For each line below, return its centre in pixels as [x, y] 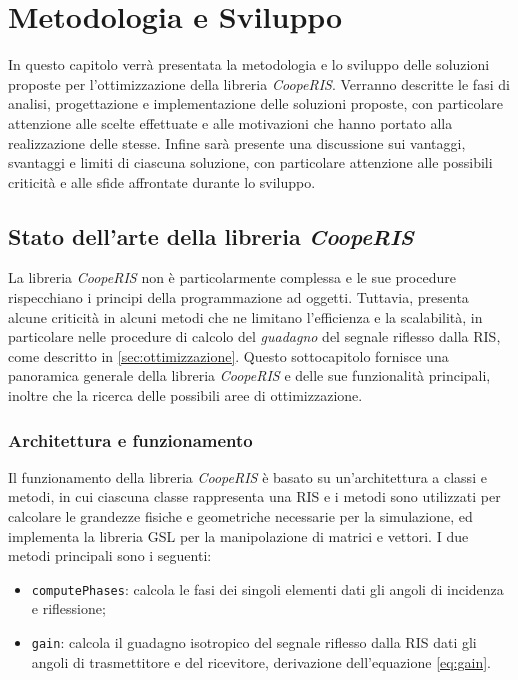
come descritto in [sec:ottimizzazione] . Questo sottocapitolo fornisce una [228, 355]
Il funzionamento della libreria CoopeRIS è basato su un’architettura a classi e [247, 476]
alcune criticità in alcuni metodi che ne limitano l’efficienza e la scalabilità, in [245, 316]
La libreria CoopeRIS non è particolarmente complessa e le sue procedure [232, 277]
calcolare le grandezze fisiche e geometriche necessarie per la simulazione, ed [240, 516]
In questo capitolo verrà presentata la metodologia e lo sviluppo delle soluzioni [249, 64]
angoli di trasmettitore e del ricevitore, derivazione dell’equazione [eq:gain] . [261, 661]
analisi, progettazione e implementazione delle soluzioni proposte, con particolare [256, 103]
